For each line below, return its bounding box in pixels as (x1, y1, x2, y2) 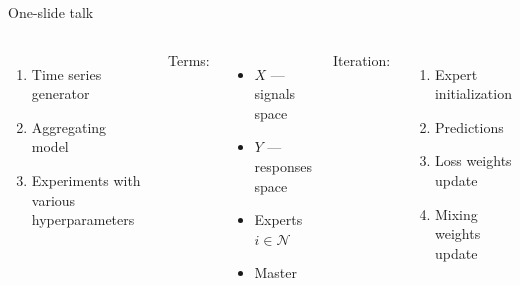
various (31, 189, 76, 210)
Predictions (434, 116, 504, 137)
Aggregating (31, 116, 107, 137)
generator (31, 83, 90, 104)
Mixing (434, 203, 478, 224)
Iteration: (332, 49, 391, 70)
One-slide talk (8, 2, 94, 22)
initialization (434, 83, 512, 104)
